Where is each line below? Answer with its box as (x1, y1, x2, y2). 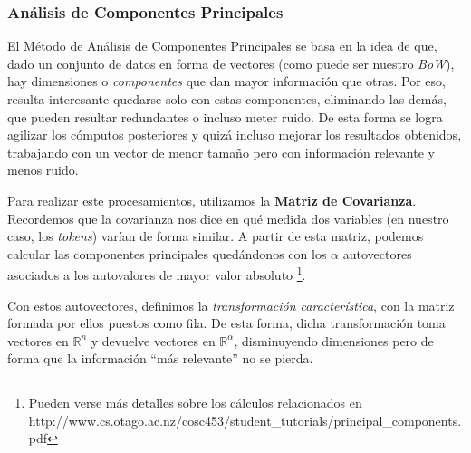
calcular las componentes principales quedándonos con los (7, 244, 327, 263)
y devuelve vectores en (91, 331, 216, 350)
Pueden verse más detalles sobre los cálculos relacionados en (28, 392, 362, 411)
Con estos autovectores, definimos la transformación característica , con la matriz (7, 295, 455, 314)
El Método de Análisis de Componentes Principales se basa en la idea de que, (7, 36, 437, 55)
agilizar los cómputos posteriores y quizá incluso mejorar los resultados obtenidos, (7, 125, 462, 144)
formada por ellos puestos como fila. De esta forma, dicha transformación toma (7, 313, 446, 333)
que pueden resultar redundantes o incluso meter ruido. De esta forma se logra (7, 107, 443, 126)
